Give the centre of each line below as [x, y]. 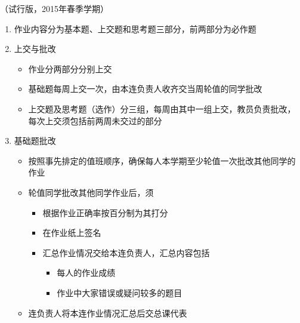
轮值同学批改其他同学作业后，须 [91, 192]
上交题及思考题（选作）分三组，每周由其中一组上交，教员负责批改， [162, 108]
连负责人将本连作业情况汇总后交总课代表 [108, 313]
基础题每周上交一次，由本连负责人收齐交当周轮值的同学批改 [145, 89]
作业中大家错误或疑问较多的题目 [120, 292]
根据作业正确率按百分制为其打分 [105, 212]
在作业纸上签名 [72, 233]
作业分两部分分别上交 [70, 68]
